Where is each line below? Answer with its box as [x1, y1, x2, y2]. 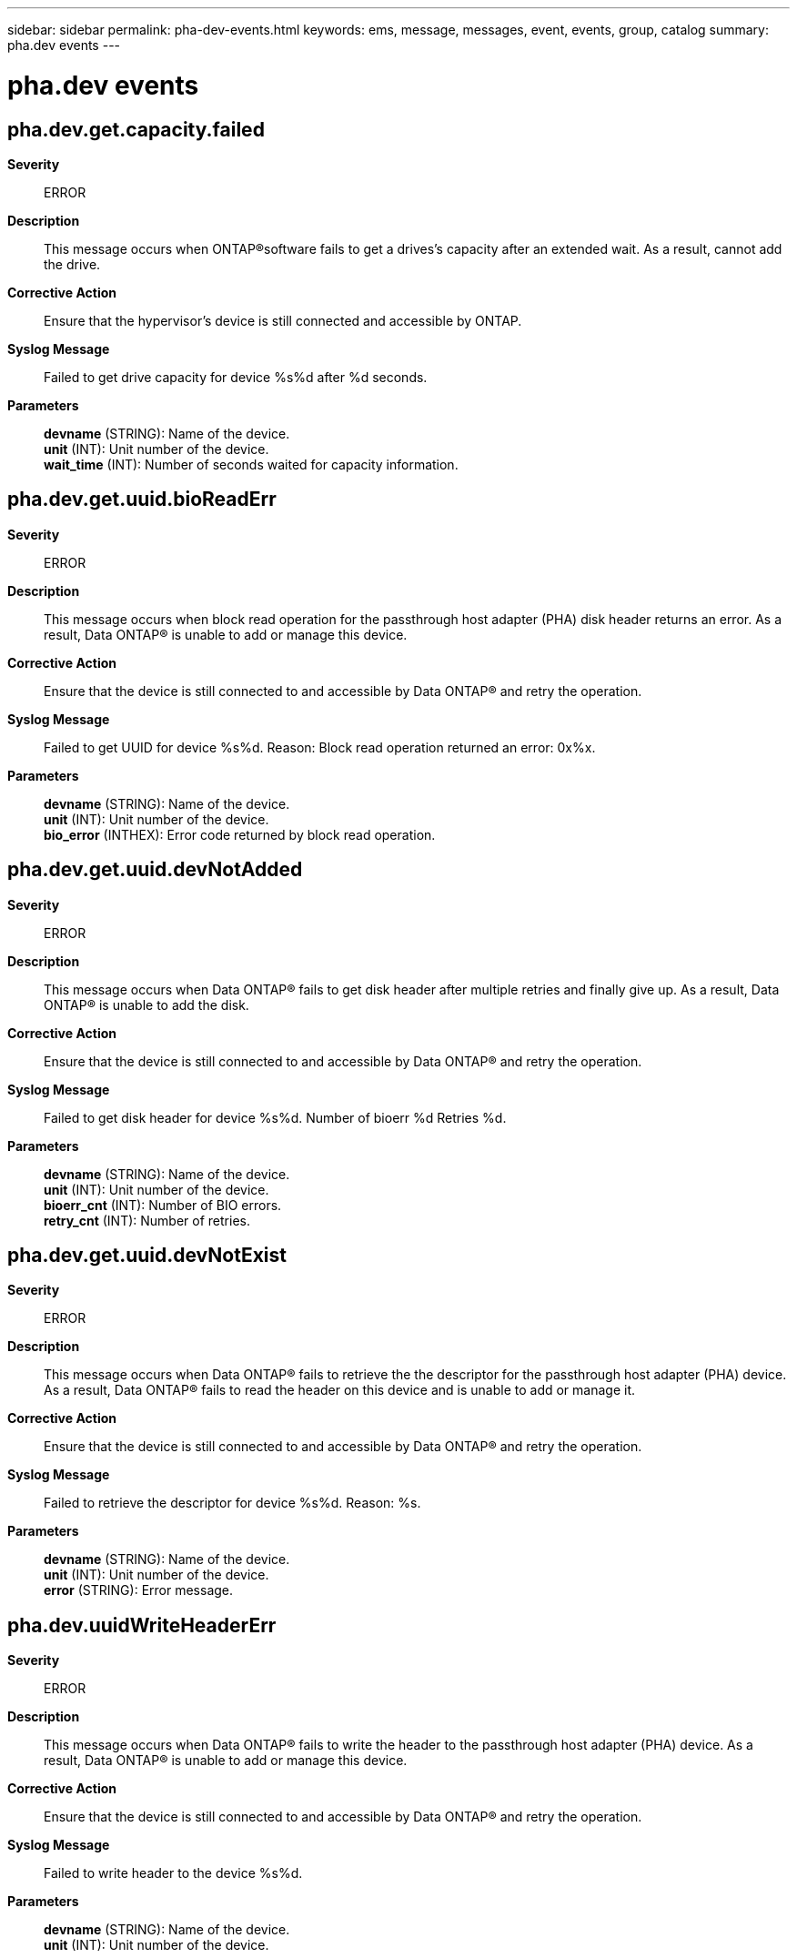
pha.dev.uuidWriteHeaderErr [7, 1613, 277, 1637]
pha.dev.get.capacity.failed [7, 117, 265, 141]
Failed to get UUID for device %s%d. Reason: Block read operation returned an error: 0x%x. [44, 739, 596, 755]
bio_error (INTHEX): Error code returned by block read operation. [44, 826, 436, 843]
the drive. [44, 256, 101, 272]
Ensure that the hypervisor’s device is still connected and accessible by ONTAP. [44, 312, 522, 328]
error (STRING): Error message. [44, 1582, 234, 1599]
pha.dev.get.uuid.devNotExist [7, 1244, 287, 1267]
